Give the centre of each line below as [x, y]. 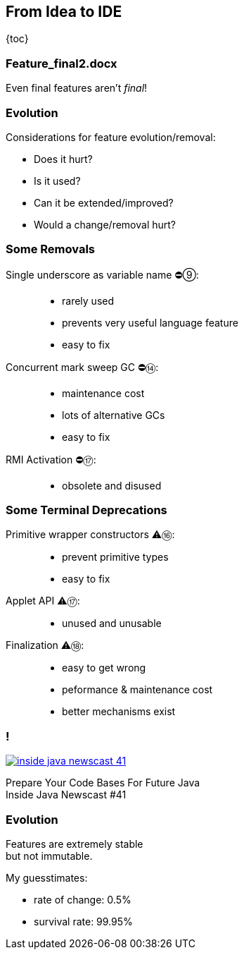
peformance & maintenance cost [137, 690]
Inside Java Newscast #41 [66, 795]
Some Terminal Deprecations [86, 510]
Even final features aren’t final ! [77, 88]
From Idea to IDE [64, 12]
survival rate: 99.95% [83, 921]
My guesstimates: [47, 877]
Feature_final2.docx [62, 63]
